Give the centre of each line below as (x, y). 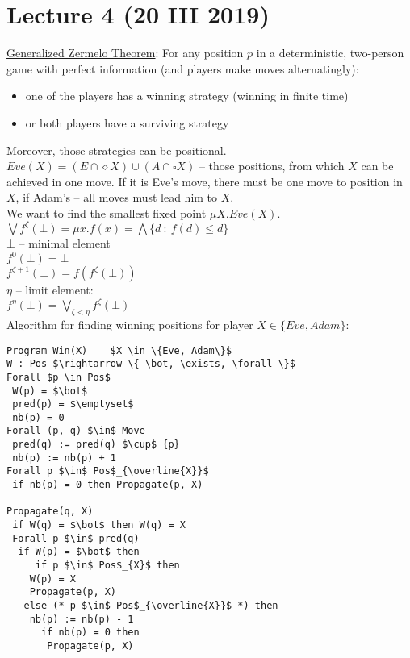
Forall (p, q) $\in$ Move (76, 431)
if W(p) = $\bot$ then (79, 552)
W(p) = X (52, 579)
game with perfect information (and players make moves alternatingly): (183, 68)
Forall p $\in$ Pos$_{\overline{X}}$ (108, 471)
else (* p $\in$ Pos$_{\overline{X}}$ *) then (151, 606)
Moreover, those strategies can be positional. (117, 150)
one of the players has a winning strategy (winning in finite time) (187, 96)
